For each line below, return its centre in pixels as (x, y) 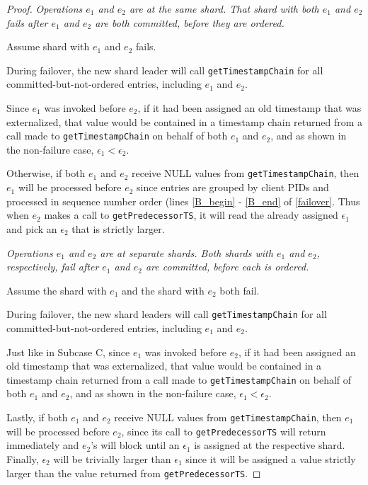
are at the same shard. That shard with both (224, 8)
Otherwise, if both (46, 173)
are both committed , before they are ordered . (190, 22)
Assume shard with (48, 46)
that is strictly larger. (118, 228)
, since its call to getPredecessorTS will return (224, 431)
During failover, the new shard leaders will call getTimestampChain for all (167, 314)
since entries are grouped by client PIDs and (233, 187)
